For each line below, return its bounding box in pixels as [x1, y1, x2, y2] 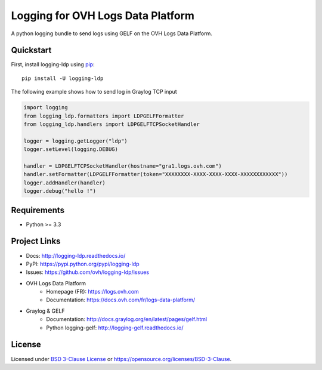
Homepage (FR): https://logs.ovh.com [46, 288, 140, 295]
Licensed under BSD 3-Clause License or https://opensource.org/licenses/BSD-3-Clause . [11, 355, 232, 362]
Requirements [11, 205, 65, 215]
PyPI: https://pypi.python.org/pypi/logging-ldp [26, 260, 140, 267]
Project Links [11, 236, 61, 246]
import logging [23, 104, 68, 111]
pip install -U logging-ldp [21, 75, 104, 82]
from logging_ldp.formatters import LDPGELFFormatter [23, 112, 184, 119]
